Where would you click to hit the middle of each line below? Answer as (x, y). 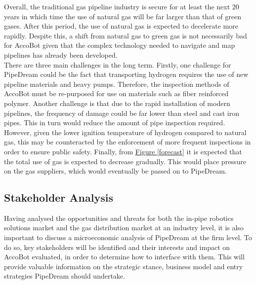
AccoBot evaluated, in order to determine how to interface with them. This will (124, 257)
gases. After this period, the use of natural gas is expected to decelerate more (121, 26)
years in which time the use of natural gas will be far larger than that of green (123, 16)
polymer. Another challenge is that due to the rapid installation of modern (117, 103)
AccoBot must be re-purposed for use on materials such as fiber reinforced (116, 93)
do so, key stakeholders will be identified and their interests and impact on (117, 247)
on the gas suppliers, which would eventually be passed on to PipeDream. (115, 171)
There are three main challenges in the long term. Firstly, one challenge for (118, 64)
